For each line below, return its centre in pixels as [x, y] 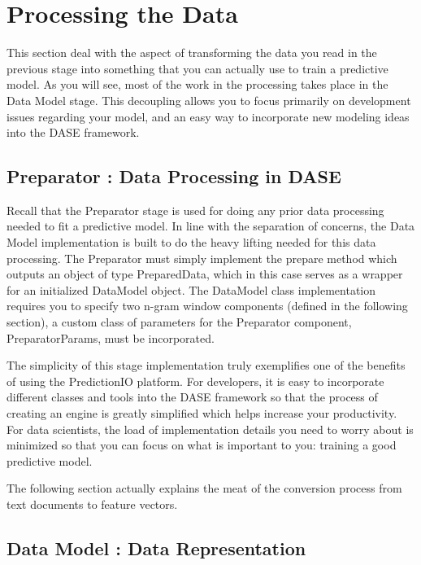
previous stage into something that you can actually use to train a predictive [197, 68]
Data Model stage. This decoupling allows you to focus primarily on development [209, 100]
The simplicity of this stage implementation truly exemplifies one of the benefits [206, 365]
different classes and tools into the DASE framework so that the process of [192, 397]
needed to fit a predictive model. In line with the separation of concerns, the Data [211, 226]
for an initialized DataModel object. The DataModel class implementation [191, 289]
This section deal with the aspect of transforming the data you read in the [192, 53]
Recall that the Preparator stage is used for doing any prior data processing [195, 210]
